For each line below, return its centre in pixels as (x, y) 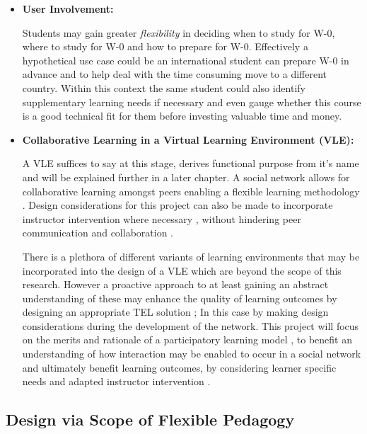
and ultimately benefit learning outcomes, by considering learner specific (179, 367)
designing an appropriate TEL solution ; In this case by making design (175, 312)
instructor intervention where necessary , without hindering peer (162, 218)
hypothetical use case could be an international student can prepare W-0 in (186, 60)
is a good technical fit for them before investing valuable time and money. (182, 116)
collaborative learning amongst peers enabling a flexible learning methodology (191, 191)
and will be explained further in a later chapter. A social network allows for (186, 177)
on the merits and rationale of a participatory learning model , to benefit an (187, 339)
